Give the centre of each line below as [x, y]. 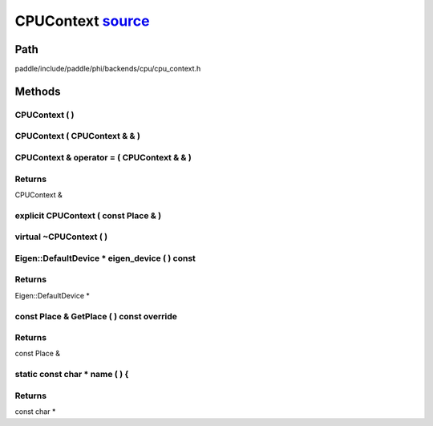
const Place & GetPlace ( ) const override [96, 316]
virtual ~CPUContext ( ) [61, 237]
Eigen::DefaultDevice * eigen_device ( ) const [105, 258]
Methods [38, 91]
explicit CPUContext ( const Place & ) [88, 215]
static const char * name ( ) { [72, 375]
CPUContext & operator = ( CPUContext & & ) [103, 157]
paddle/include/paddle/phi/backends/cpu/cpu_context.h [108, 69]
